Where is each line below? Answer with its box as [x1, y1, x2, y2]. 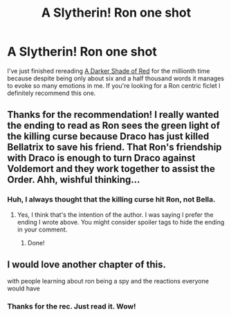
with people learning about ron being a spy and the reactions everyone [7, 277, 210, 286]
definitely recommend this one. [7, 89, 96, 97]
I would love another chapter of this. [7, 258, 167, 271]
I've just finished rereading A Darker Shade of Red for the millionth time [7, 67, 210, 75]
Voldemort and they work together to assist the [7, 163, 216, 175]
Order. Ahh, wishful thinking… [7, 174, 140, 186]
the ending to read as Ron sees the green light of [7, 120, 220, 132]
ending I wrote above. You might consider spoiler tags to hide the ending [17, 218, 225, 226]
